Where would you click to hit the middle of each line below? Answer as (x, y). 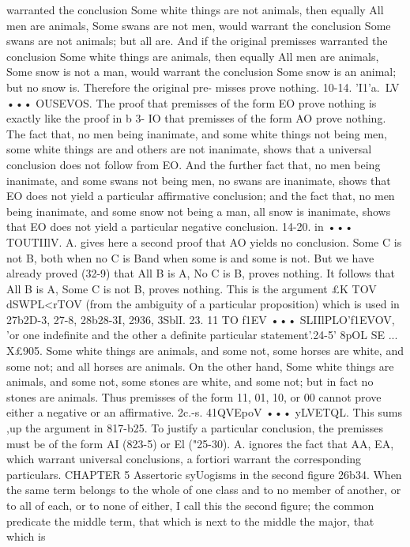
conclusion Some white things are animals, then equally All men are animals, (193, 56)
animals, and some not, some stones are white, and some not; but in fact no (190, 381)
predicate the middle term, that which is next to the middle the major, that (190, 521)
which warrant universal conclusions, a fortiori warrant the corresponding (184, 459)
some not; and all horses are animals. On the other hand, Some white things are (200, 366)
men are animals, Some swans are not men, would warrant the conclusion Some (199, 25)
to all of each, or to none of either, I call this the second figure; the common (190, 505)
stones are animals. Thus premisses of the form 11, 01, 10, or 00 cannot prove (194, 396)
